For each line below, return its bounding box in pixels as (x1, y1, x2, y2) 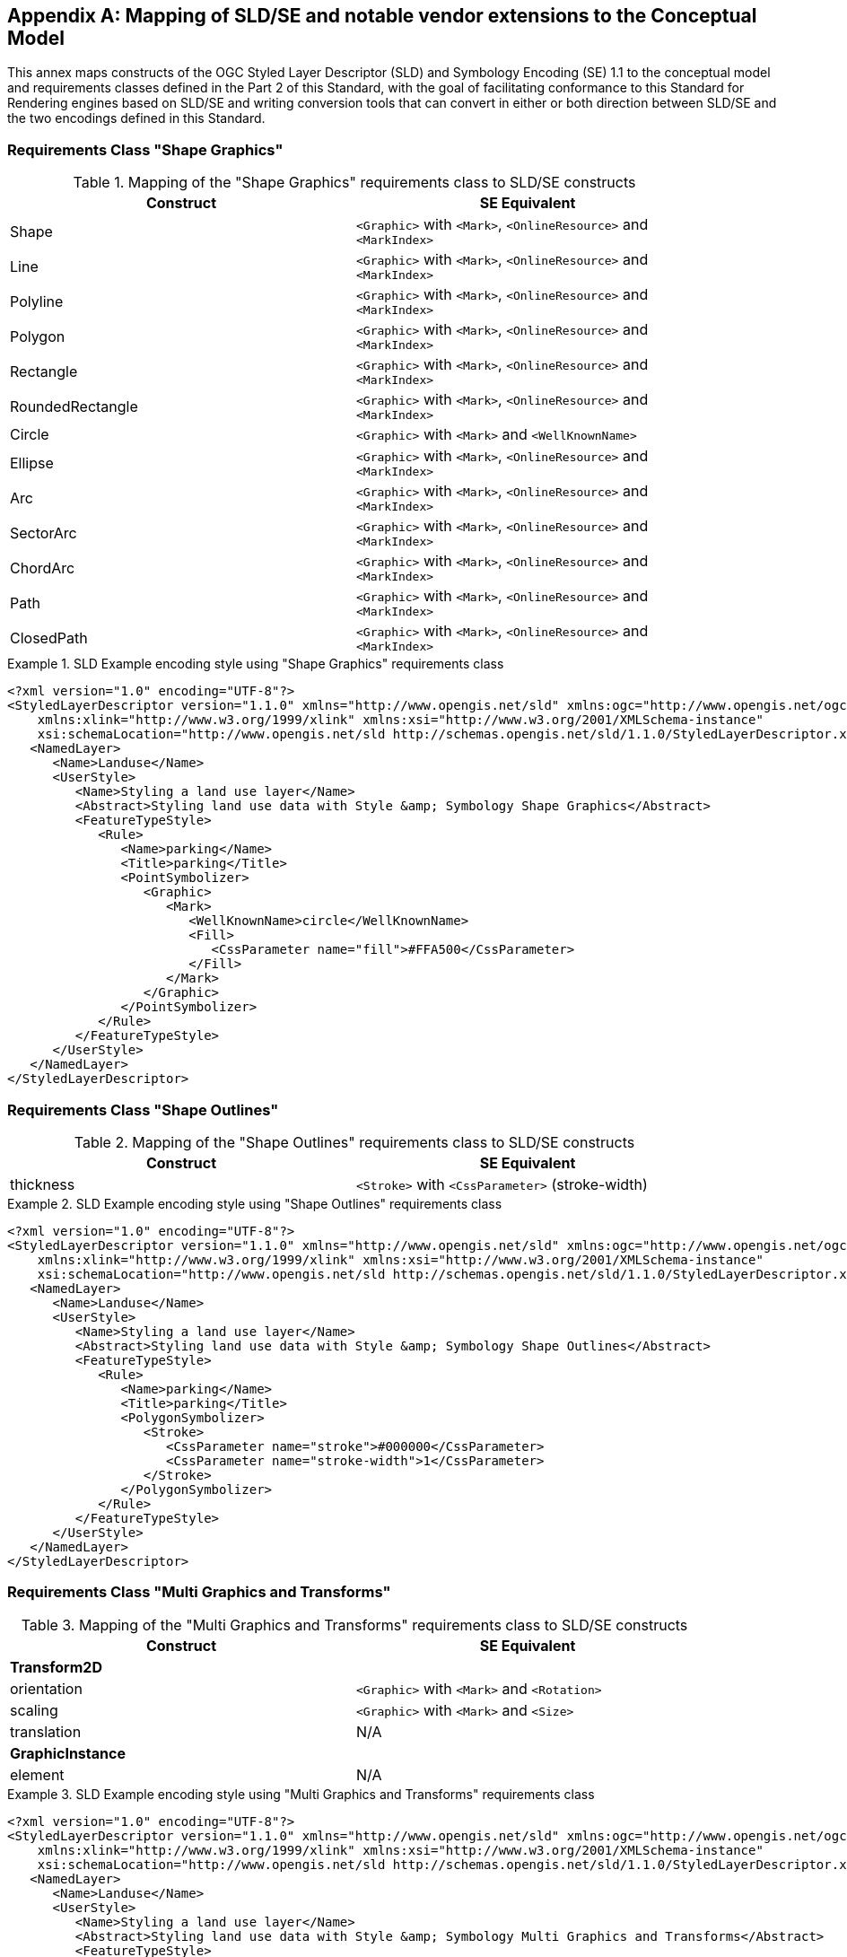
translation (10, 1722, 82, 1741)
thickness (10, 1175, 75, 1193)
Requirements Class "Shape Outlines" (7, 1100, 279, 1119)
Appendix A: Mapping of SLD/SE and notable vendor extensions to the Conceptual (7, 4, 757, 27)
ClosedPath (10, 628, 88, 647)
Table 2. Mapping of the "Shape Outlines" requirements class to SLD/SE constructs (74, 1132, 635, 1151)
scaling (10, 1700, 58, 1719)
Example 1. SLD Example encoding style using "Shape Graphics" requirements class (7, 656, 504, 672)
